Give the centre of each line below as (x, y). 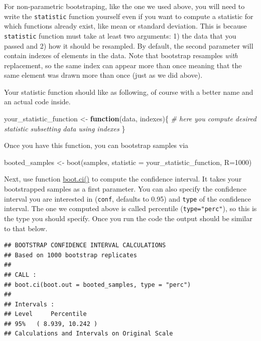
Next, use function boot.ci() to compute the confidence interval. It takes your (123, 179)
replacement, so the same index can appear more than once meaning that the (123, 65)
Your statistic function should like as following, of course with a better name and (129, 92)
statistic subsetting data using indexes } (65, 128)
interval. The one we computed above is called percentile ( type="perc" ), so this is (130, 208)
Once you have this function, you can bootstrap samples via (96, 145)
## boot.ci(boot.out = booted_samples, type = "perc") (98, 285)
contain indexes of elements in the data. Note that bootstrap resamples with (121, 55)
